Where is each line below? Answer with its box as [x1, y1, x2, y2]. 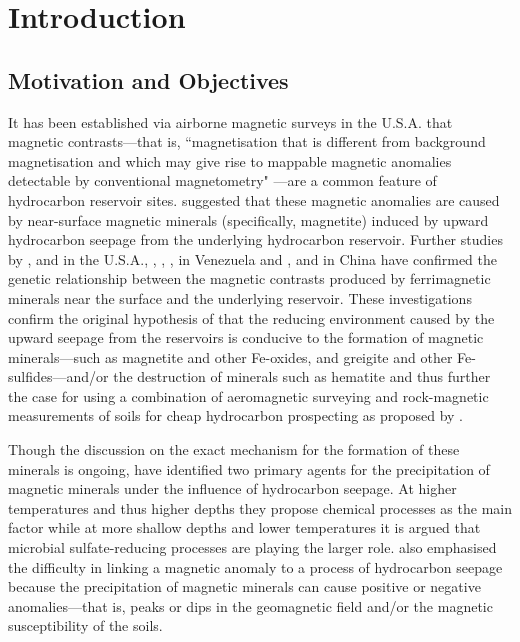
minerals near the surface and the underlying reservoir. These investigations [8, 287, 472, 308]
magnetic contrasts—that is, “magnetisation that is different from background [8, 131, 486, 152]
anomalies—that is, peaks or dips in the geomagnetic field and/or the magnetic [8, 595, 493, 616]
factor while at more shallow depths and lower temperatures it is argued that [8, 517, 481, 538]
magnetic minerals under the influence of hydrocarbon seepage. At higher [8, 478, 457, 499]
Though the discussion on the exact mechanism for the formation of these [8, 439, 460, 460]
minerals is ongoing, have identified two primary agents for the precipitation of [8, 458, 490, 479]
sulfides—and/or [8, 366, 109, 387]
